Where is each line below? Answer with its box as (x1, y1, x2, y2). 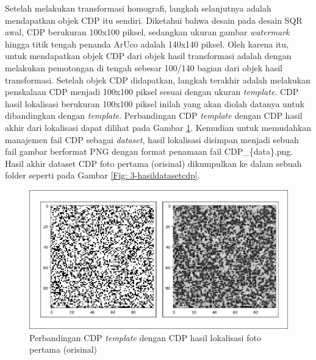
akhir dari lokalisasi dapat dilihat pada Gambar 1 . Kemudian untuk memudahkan (5, 121, 312, 133)
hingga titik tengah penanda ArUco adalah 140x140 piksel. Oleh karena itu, (5, 37, 289, 50)
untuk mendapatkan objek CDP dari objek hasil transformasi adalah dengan (5, 49, 292, 62)
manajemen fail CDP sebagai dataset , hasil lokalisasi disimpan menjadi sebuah (5, 133, 299, 146)
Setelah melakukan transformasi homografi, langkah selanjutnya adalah (5, 2, 271, 14)
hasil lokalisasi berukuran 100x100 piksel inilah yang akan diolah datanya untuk (5, 97, 304, 110)
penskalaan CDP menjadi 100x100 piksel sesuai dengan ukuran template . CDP (5, 85, 299, 98)
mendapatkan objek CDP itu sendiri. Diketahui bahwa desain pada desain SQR (5, 13, 303, 26)
